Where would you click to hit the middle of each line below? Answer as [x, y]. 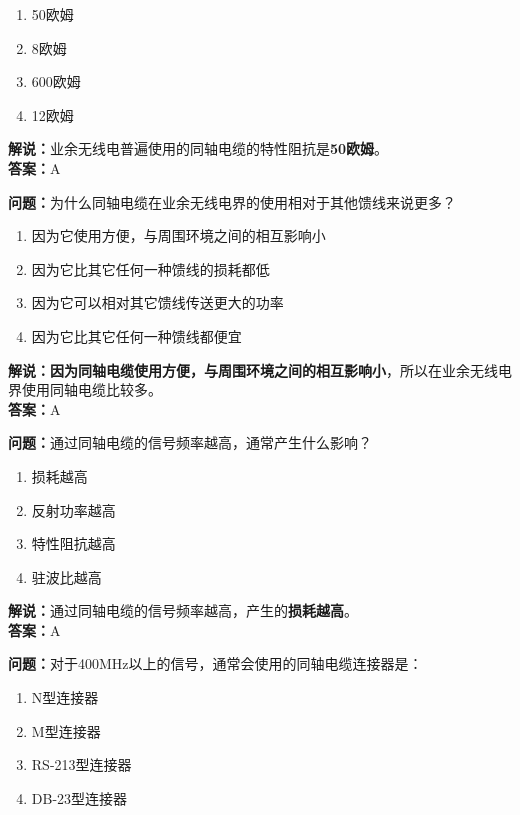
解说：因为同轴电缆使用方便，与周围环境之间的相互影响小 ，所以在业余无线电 [260, 369]
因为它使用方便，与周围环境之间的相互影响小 [178, 235]
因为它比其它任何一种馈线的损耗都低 [150, 268]
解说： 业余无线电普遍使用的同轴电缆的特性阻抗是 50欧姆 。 [198, 148]
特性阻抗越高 [73, 543]
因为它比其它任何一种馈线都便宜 [136, 335]
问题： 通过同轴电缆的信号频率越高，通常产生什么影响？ [190, 442]
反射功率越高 [73, 509]
